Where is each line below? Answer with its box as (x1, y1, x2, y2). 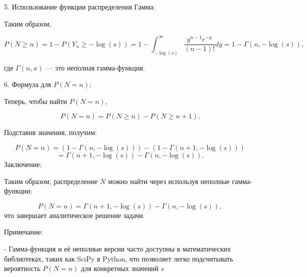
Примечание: (4, 226, 43, 237)
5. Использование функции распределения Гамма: (4, 1, 155, 11)
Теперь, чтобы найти (4, 95, 67, 106)
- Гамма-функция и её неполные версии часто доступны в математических (4, 243, 231, 253)
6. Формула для (4, 79, 52, 89)
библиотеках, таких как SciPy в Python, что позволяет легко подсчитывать (4, 253, 233, 263)
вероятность (4, 263, 41, 273)
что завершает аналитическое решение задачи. (4, 209, 145, 220)
